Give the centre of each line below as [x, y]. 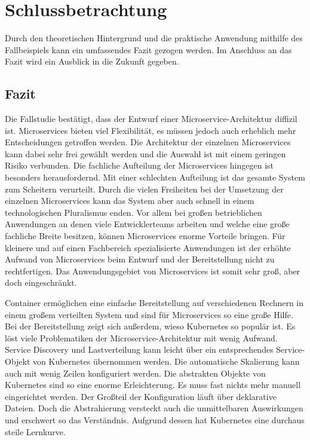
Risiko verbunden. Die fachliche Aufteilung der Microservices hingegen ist [139, 165]
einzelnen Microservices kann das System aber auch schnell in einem [130, 201]
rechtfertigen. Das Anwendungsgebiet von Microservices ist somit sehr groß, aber [153, 271]
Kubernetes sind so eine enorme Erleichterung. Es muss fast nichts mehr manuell [153, 385]
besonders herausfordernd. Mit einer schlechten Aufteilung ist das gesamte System [155, 177]
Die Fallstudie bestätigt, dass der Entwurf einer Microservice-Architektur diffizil [151, 119]
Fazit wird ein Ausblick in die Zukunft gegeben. [92, 61]
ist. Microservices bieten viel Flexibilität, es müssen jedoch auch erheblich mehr [151, 130]
